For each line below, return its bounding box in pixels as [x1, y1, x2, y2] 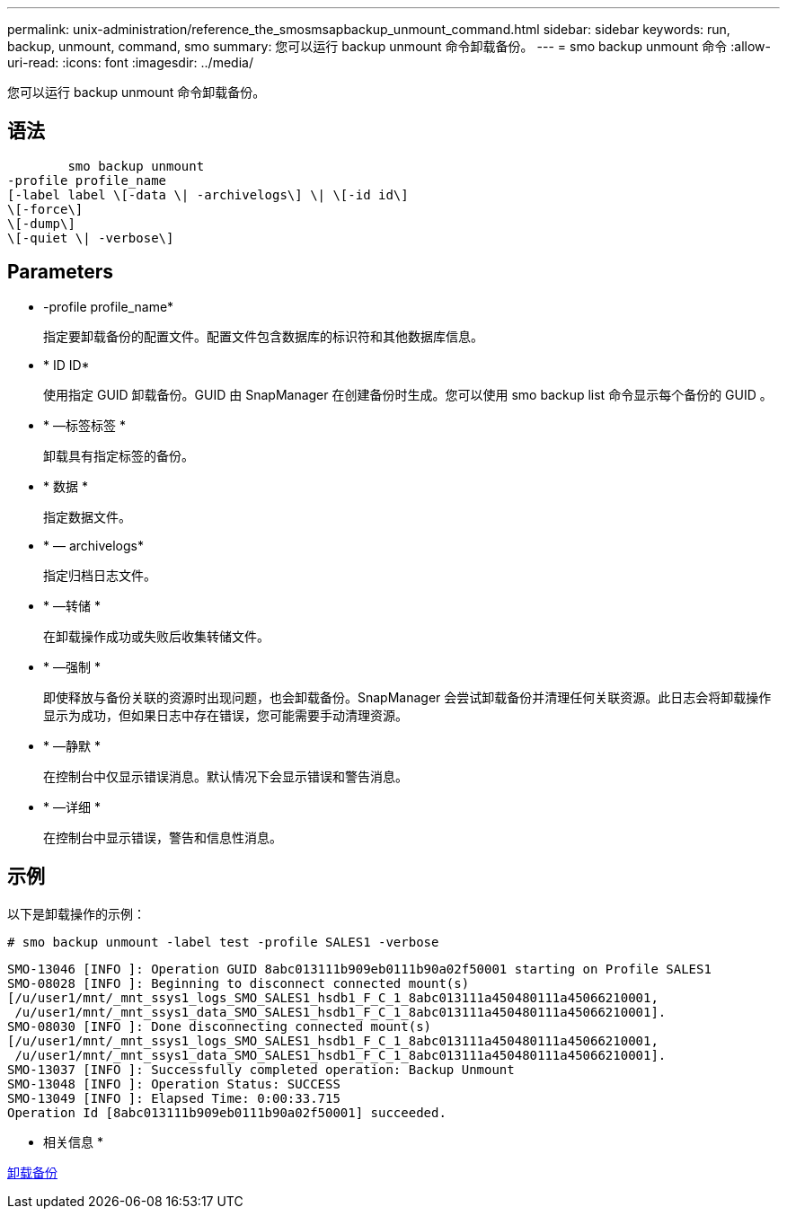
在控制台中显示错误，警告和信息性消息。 [43, 829, 282, 845]
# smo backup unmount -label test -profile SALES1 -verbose [7, 934, 439, 949]
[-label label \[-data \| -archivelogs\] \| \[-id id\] [7, 187, 409, 202]
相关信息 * [43, 1133, 103, 1150]
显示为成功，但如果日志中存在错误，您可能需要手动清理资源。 [43, 707, 408, 723]
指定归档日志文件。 [43, 567, 156, 583]
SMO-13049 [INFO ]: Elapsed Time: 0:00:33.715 [7, 1090, 340, 1106]
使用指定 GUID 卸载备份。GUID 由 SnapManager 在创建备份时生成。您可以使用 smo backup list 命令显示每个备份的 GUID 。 [43, 386, 773, 402]
